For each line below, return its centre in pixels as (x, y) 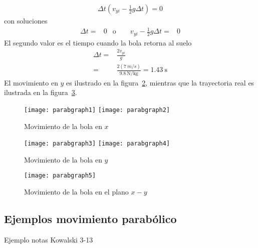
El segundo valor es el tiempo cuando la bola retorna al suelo (98, 42)
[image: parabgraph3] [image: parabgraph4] (97, 144)
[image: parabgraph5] (60, 176)
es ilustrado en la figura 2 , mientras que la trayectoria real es (160, 82)
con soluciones (26, 21)
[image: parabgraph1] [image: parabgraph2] (97, 110)
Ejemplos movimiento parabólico (90, 219)
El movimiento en (31, 82)
